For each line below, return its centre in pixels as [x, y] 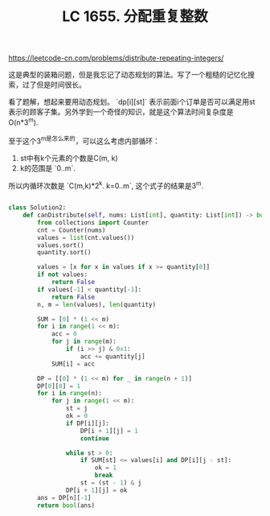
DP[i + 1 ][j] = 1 [109, 431]
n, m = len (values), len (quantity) [97, 304]
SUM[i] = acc [73, 364]
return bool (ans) [66, 505]
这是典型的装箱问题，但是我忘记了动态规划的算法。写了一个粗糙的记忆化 [128, 75]
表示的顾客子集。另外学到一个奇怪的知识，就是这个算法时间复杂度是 [121, 112]
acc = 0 [64, 334]
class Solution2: [37, 208]
